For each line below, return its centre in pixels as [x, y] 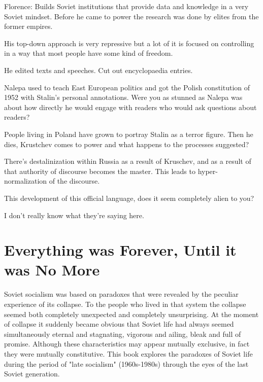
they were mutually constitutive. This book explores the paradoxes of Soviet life [128, 353]
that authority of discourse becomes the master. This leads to [100, 171]
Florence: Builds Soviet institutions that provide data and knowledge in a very [126, 6]
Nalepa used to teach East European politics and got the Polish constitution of [127, 87]
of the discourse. [74, 181]
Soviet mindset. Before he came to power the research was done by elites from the [131, 16]
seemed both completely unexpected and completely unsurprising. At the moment [131, 314]
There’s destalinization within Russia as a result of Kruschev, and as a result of [128, 161]
